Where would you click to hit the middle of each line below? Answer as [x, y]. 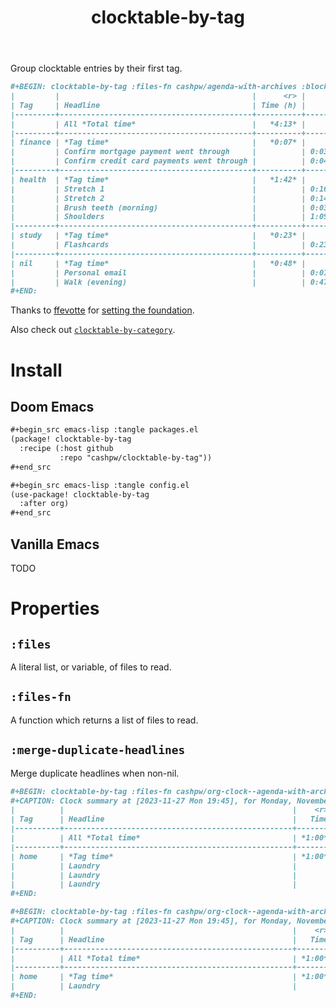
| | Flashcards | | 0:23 [169, 245]
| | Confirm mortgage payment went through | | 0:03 [169, 152]
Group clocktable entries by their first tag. [96, 68]
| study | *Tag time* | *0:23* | [158, 236]
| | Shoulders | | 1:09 [169, 217]
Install [36, 370]
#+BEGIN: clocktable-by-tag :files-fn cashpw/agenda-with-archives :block [169, 87]
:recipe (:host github [66, 449]
